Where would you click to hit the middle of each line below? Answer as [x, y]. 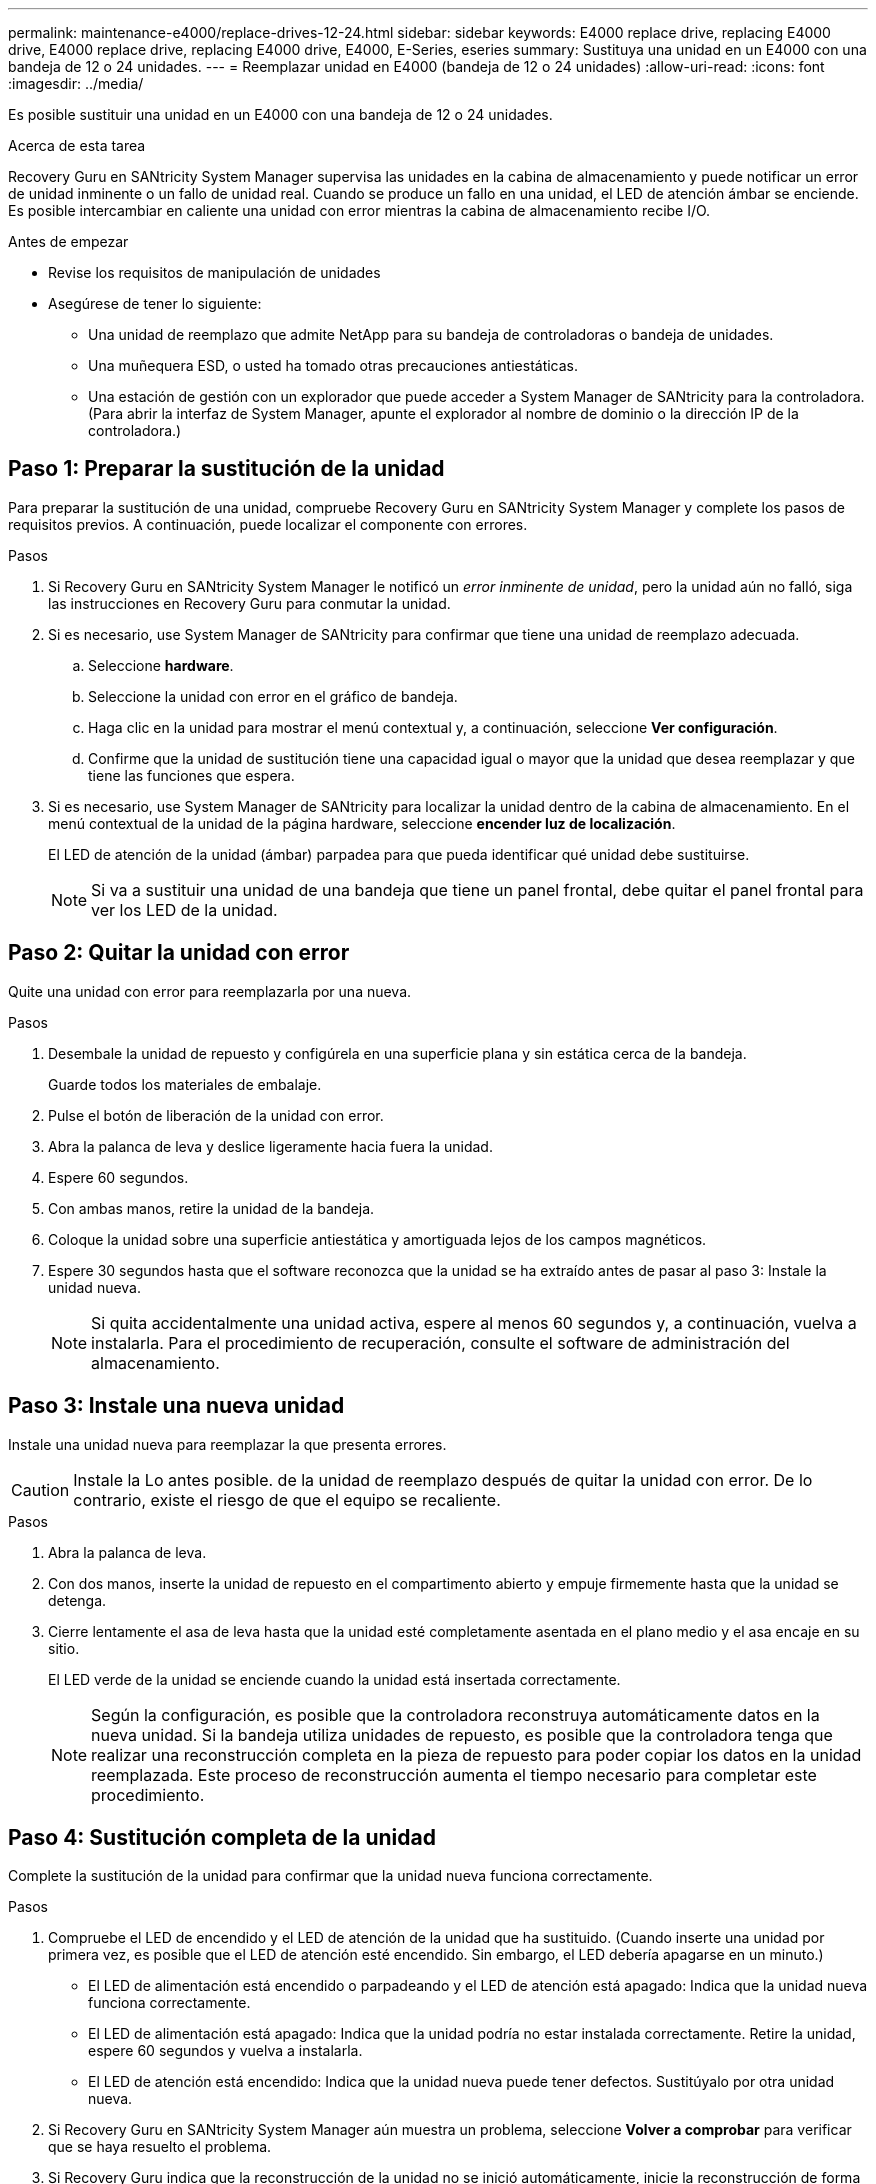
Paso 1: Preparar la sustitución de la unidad [226, 469]
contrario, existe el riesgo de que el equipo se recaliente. [287, 1499]
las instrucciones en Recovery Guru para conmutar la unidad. [249, 603]
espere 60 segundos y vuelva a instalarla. [225, 2051]
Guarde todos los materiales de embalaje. [185, 1084]
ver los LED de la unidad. [184, 909]
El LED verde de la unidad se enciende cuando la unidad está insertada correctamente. [334, 1679]
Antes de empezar [68, 241]
